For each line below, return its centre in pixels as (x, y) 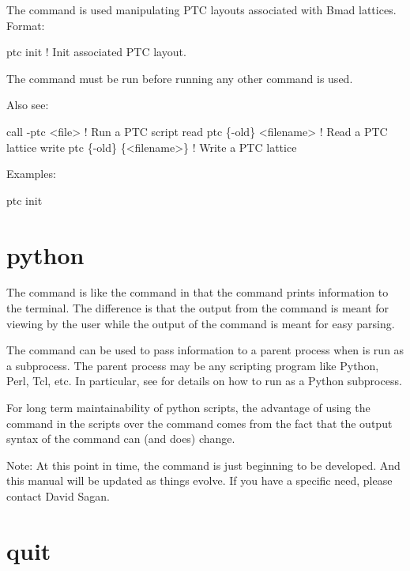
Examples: (31, 174)
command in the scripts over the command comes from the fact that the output (199, 423)
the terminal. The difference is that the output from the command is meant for (198, 308)
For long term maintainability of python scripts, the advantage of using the (188, 408)
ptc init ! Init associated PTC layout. (96, 52)
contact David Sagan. (58, 496)
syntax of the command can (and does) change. (121, 439)
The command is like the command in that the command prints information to (197, 292)
